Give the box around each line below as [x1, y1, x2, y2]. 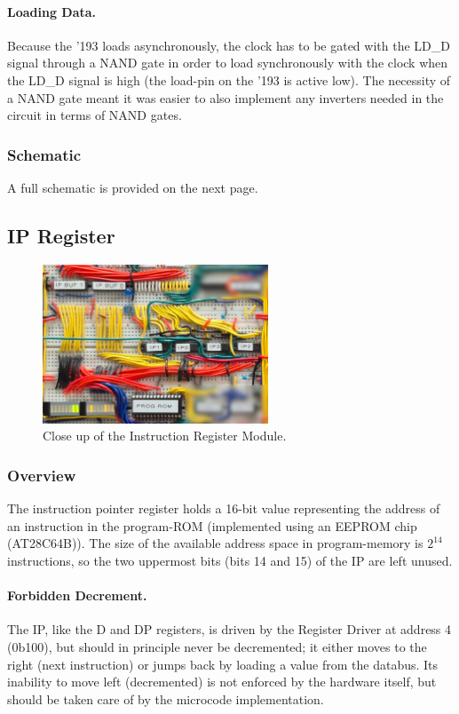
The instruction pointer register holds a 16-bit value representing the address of [7, 499, 440, 518]
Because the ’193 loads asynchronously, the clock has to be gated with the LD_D [7, 36, 450, 54]
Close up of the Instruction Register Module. [43, 426, 287, 445]
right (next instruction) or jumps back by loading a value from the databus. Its [7, 654, 439, 673]
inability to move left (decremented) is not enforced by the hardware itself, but [7, 672, 437, 691]
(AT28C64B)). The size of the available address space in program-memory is [7, 534, 423, 552]
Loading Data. [7, 2, 97, 20]
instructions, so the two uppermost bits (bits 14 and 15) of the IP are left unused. [7, 551, 453, 570]
